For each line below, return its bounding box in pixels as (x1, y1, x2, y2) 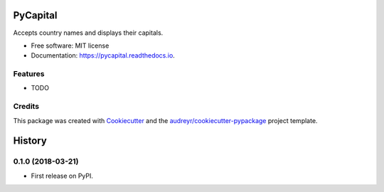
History (13, 135, 48, 147)
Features (13, 69, 45, 79)
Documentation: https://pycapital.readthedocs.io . (31, 51, 176, 60)
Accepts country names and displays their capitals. (13, 28, 164, 37)
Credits (13, 102, 39, 112)
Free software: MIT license (31, 41, 110, 50)
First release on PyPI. (31, 171, 94, 180)
